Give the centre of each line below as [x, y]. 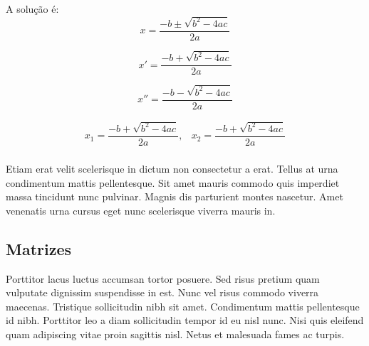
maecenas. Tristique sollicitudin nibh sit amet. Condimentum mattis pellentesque [183, 306]
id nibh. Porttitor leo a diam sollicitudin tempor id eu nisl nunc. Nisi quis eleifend [185, 320]
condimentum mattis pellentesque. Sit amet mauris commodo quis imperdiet [173, 182]
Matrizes [39, 248]
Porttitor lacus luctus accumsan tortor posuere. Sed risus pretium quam [163, 278]
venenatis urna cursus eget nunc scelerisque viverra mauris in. [141, 210]
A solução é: [32, 9]
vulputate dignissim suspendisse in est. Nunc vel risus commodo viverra [162, 292]
